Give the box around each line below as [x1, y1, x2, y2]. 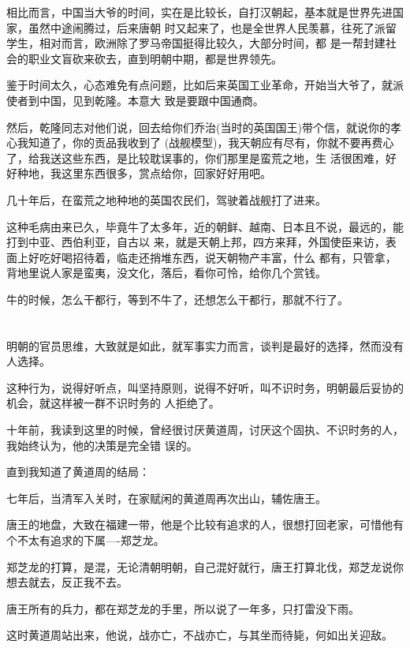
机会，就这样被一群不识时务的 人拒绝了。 [6, 395, 220, 411]
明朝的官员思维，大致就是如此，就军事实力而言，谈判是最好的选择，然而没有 [6, 337, 404, 354]
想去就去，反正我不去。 [6, 574, 128, 590]
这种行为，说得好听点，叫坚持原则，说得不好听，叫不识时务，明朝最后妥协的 [6, 379, 404, 395]
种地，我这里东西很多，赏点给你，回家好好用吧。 [17, 165, 271, 182]
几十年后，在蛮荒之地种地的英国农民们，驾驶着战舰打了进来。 [6, 191, 326, 208]
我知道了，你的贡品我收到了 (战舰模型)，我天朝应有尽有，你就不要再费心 [17, 134, 394, 151]
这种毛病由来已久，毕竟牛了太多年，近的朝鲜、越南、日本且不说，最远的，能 [6, 218, 404, 234]
